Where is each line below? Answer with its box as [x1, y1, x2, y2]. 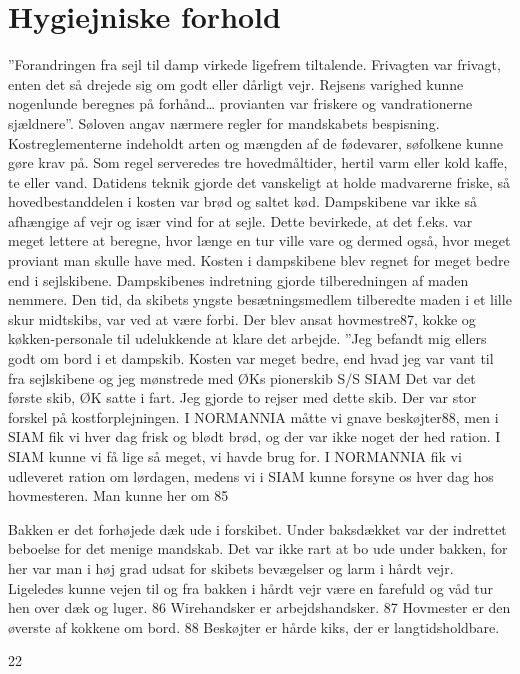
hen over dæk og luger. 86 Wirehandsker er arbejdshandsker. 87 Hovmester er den [8, 597, 511, 618]
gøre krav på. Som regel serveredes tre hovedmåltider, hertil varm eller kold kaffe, [8, 152, 508, 173]
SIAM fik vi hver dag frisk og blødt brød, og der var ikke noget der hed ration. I [8, 426, 501, 447]
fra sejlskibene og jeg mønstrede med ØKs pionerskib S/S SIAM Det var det [8, 367, 476, 388]
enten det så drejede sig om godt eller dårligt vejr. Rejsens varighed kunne [8, 73, 464, 94]
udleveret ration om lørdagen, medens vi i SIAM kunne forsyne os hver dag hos [8, 465, 494, 486]
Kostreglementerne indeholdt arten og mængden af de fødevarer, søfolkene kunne [8, 132, 504, 153]
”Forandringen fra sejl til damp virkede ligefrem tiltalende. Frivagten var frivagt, [8, 54, 501, 75]
